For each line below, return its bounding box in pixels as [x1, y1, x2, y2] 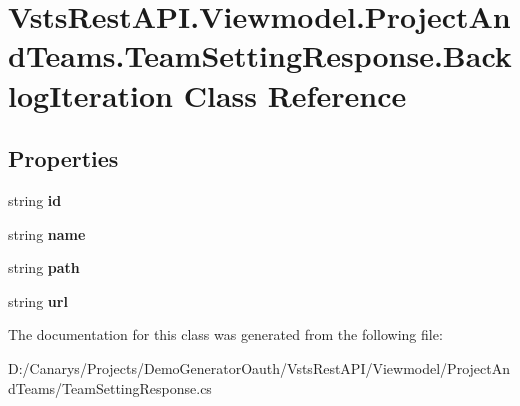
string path [8, 257, 80, 278]
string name [8, 223, 86, 244]
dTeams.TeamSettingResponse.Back [8, 35, 512, 76]
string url [8, 290, 68, 311]
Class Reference [183, 74, 407, 115]
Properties [8, 143, 119, 174]
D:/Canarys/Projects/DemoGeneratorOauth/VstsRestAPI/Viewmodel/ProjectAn [8, 357, 510, 378]
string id [8, 189, 62, 210]
